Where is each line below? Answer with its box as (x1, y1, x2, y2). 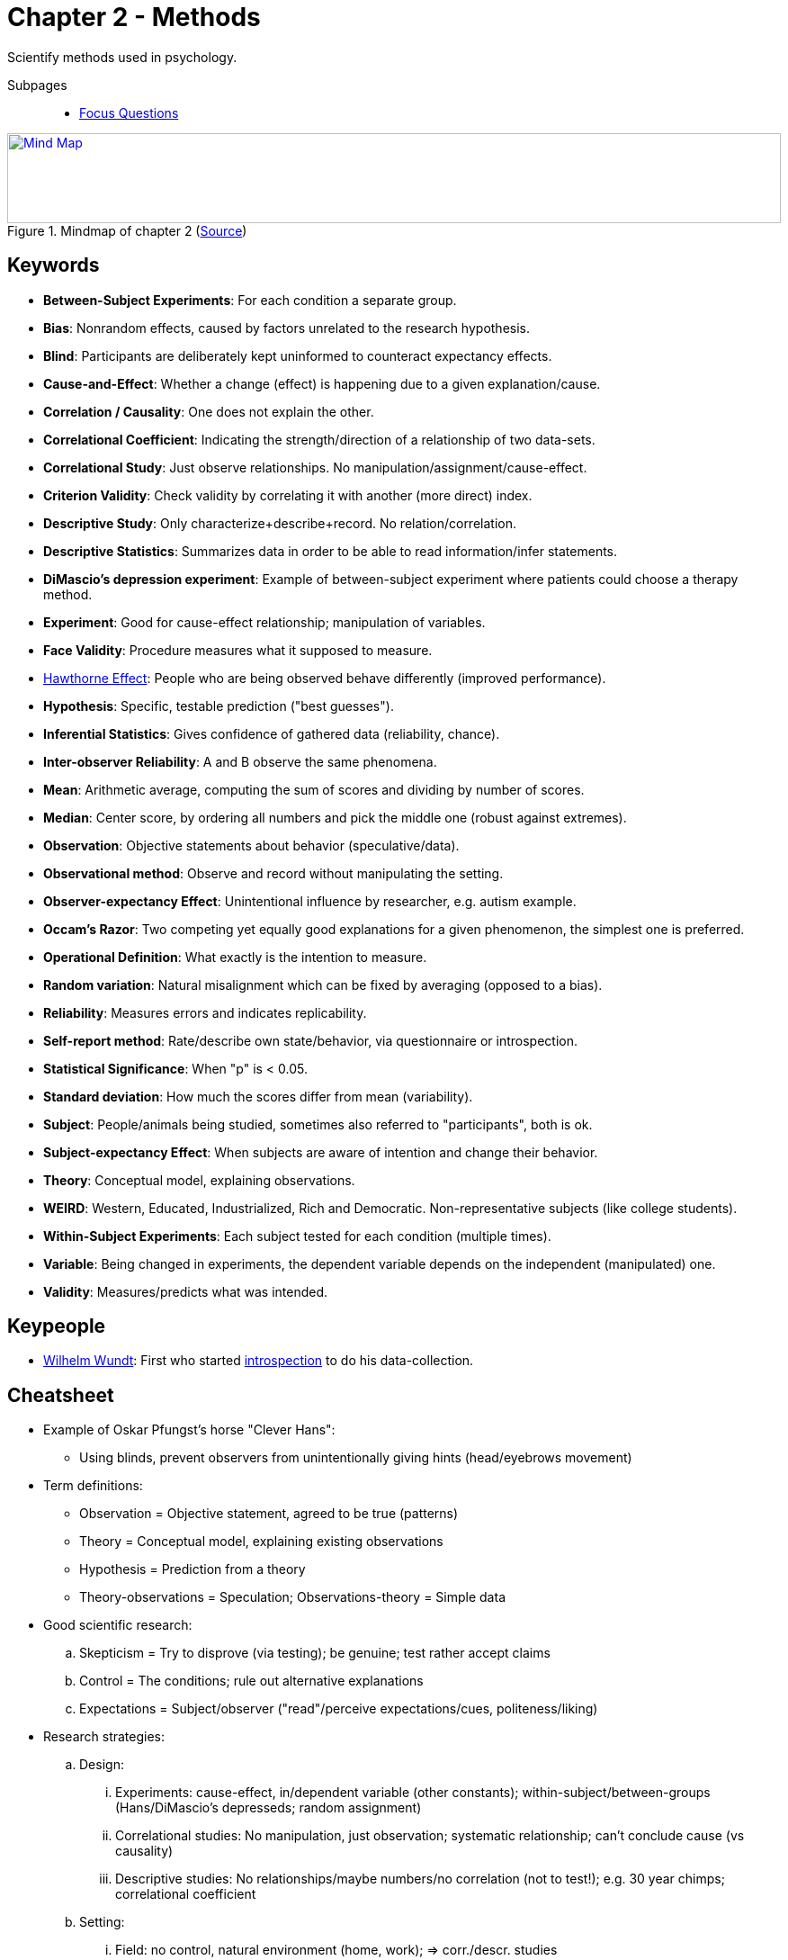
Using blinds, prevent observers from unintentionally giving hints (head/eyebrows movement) (79, 1450, 632, 1466)
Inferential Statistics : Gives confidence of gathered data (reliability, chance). (43, 725, 500, 742)
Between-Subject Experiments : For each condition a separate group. (43, 292, 457, 308)
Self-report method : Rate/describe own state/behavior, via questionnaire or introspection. (43, 1032, 578, 1048)
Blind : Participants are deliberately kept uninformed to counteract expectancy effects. (43, 347, 552, 364)
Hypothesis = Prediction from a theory (79, 1561, 306, 1578)
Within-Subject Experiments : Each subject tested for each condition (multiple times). (43, 1227, 551, 1244)
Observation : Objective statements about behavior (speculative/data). (43, 837, 460, 853)
